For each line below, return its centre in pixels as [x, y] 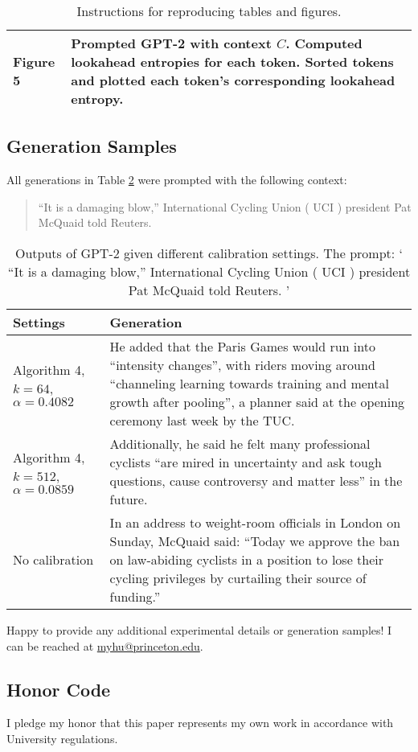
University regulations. [62, 738]
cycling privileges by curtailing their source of [238, 577]
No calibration [53, 559]
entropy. [97, 99]
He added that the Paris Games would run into [242, 346]
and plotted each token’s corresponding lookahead [233, 80]
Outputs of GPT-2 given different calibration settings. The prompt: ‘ [209, 253]
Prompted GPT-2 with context [171, 43]
